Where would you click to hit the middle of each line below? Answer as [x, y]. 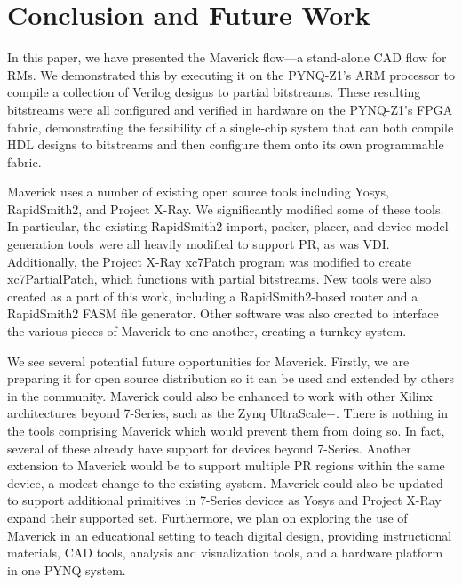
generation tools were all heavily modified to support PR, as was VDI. [199, 244]
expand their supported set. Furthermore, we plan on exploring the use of [207, 517]
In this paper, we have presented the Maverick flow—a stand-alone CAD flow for [227, 57]
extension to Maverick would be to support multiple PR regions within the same [226, 465]
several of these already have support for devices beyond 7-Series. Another [209, 448]
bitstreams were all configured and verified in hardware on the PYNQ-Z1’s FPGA [230, 109]
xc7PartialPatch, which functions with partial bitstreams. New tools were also [219, 279]
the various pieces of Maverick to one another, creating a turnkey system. [207, 331]
